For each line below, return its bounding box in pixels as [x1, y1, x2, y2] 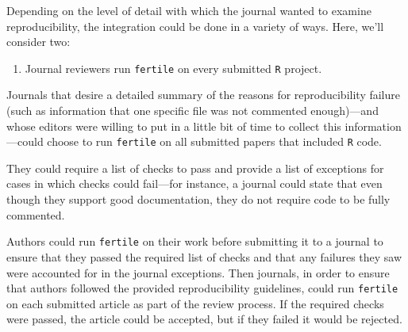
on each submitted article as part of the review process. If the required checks [6, 295, 384, 311]
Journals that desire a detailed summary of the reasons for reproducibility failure [6, 86, 400, 103]
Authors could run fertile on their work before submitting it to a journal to [6, 233, 383, 250]
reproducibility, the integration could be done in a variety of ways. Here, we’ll [6, 17, 384, 34]
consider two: [6, 33, 71, 50]
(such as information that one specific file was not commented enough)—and [6, 102, 379, 119]
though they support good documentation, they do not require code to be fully [6, 191, 391, 208]
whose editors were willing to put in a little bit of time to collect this [6, 117, 341, 134]
